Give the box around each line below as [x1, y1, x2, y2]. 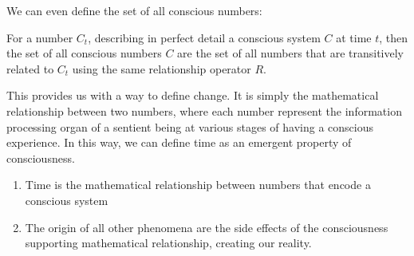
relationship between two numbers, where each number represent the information [6, 102, 402, 119]
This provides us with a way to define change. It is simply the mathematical [6, 87, 379, 104]
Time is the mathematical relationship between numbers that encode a [25, 176, 371, 193]
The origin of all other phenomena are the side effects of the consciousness [25, 219, 388, 235]
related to [6, 60, 54, 77]
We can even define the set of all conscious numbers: [6, 2, 262, 18]
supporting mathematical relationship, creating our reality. [25, 234, 312, 251]
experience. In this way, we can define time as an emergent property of [6, 134, 352, 151]
